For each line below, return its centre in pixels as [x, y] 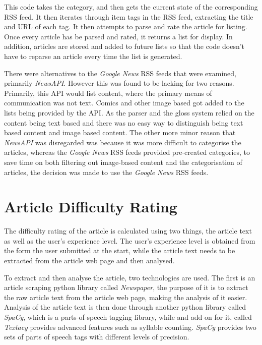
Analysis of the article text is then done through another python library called [125, 307]
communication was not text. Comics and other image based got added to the [124, 103]
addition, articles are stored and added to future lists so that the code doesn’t [124, 46]
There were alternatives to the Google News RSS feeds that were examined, [120, 73]
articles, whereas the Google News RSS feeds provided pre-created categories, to [127, 152]
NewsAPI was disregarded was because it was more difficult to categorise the [123, 142]
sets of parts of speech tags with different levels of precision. [97, 337]
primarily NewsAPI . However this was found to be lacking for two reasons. [119, 83]
